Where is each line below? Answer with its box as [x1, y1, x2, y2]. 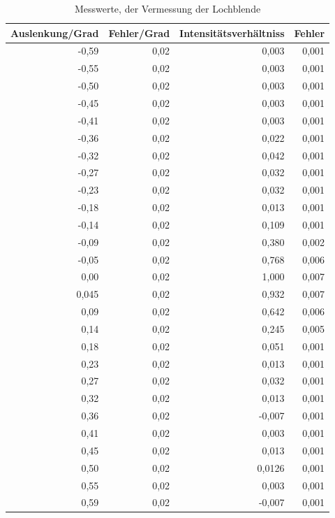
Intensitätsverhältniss [179, 25, 285, 40]
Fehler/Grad [108, 25, 170, 40]
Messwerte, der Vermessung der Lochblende [74, 1, 261, 15]
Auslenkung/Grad [10, 25, 99, 40]
